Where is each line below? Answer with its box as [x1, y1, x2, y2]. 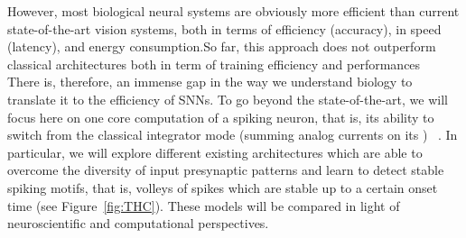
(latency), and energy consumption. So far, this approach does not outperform [7, 37, 436, 56]
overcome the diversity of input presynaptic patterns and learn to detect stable [7, 160, 444, 179]
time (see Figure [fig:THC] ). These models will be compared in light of [7, 196, 400, 215]
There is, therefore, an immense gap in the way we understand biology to [7, 72, 413, 91]
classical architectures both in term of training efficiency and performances [7, 54, 421, 73]
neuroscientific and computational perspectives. [7, 214, 269, 233]
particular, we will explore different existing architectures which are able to [7, 142, 423, 161]
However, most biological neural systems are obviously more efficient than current [7, 2, 460, 20]
